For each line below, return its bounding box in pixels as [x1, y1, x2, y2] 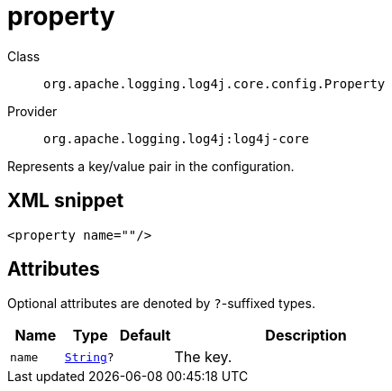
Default [119, 326, 171, 345]
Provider [7, 103, 58, 119]
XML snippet [7, 189, 124, 213]
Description [265, 326, 347, 345]
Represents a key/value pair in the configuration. [7, 158, 295, 174]
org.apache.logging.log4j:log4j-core [43, 131, 310, 146]
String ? [64, 350, 114, 364]
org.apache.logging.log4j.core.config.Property [43, 76, 386, 91]
